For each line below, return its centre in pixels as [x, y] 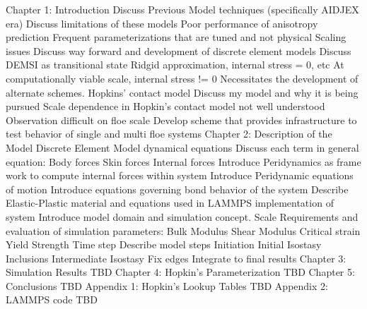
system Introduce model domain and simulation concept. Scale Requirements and [182, 216]
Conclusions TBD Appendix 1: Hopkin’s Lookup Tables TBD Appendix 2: [167, 285]
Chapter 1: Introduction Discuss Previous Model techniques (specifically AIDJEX [182, 9]
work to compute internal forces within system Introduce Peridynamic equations [180, 175]
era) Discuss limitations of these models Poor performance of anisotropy [162, 23]
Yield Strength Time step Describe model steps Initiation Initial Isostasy [164, 244]
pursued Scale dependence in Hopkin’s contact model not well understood [165, 106]
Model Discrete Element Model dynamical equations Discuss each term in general [182, 147]
